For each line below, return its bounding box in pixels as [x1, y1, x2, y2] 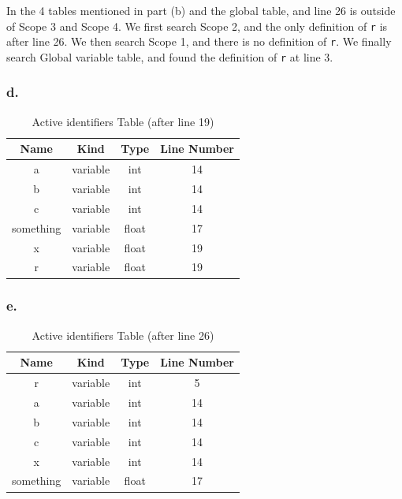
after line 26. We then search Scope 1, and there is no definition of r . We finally [6, 33, 392, 50]
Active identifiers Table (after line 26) [32, 326, 214, 343]
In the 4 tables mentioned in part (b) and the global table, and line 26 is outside [6, 2, 396, 18]
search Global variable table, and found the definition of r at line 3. [6, 48, 333, 65]
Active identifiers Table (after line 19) [32, 113, 214, 129]
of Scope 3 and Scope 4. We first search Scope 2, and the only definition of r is [6, 17, 388, 34]
